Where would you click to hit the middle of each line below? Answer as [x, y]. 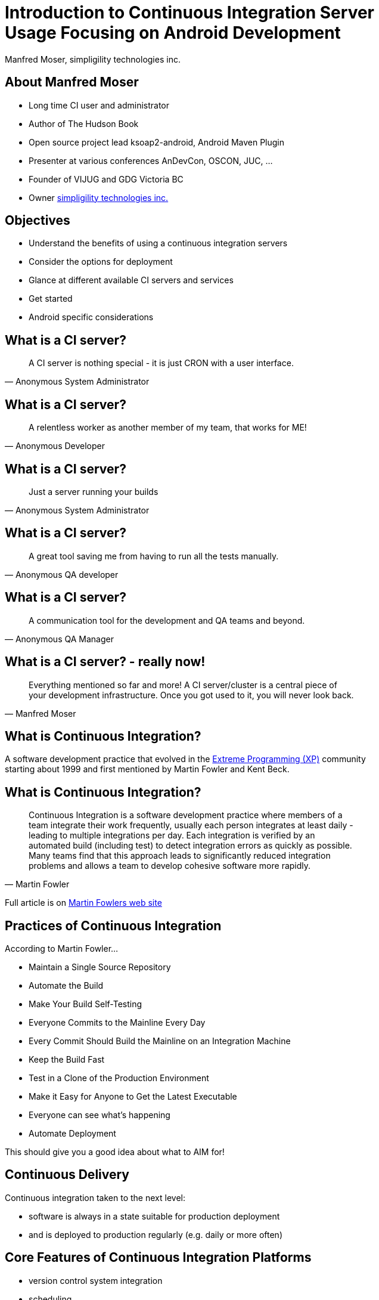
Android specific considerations [91, 317]
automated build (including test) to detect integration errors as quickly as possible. [190, 846]
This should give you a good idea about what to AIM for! [115, 1152]
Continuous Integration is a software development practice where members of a [186, 815]
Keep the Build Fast [67, 1060]
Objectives [38, 221]
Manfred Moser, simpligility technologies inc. [93, 59]
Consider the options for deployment [101, 262]
